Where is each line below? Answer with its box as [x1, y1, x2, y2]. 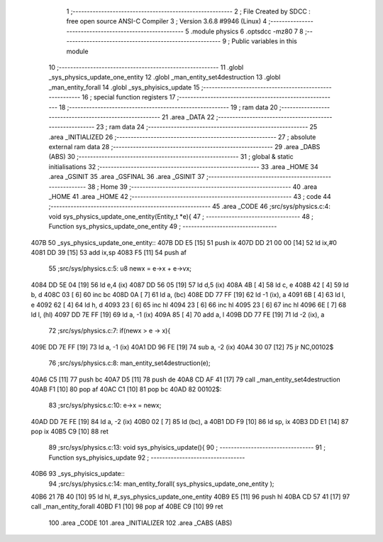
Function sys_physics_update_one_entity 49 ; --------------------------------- [48, 222, 277, 231]
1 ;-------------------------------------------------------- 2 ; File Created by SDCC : [66, 7, 311, 16]
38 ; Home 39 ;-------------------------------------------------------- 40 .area [87, 182, 318, 191]
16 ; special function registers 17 [82, 93, 176, 102]
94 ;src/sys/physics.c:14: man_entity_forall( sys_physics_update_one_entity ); [48, 479, 274, 488]
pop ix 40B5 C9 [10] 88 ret [30, 427, 109, 436]
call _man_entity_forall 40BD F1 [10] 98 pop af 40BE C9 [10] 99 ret [30, 502, 223, 511]
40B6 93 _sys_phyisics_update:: [30, 470, 126, 478]
